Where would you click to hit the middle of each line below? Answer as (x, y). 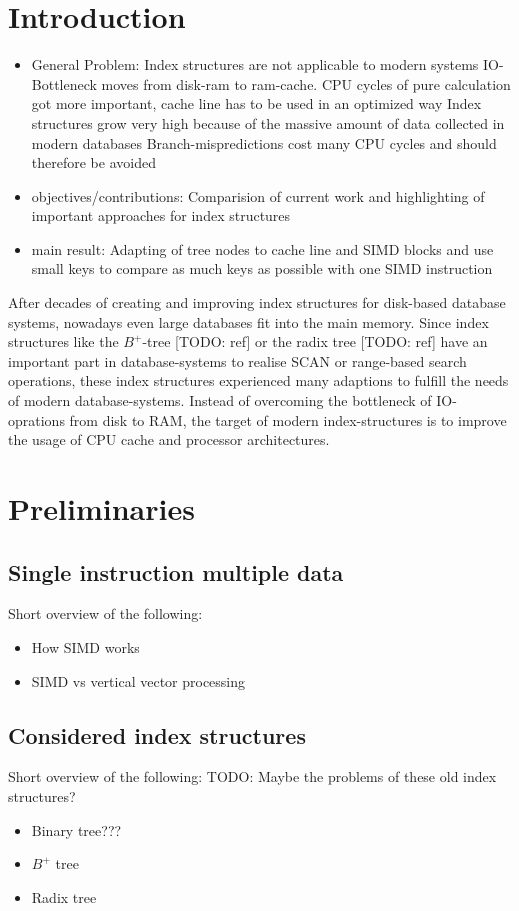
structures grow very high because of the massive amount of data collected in (268, 122)
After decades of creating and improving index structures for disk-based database (257, 302)
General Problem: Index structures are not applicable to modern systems (255, 64)
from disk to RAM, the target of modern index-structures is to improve (288, 419)
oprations (36, 419)
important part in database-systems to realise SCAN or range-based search (237, 360)
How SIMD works (85, 646)
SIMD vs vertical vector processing (138, 680)
